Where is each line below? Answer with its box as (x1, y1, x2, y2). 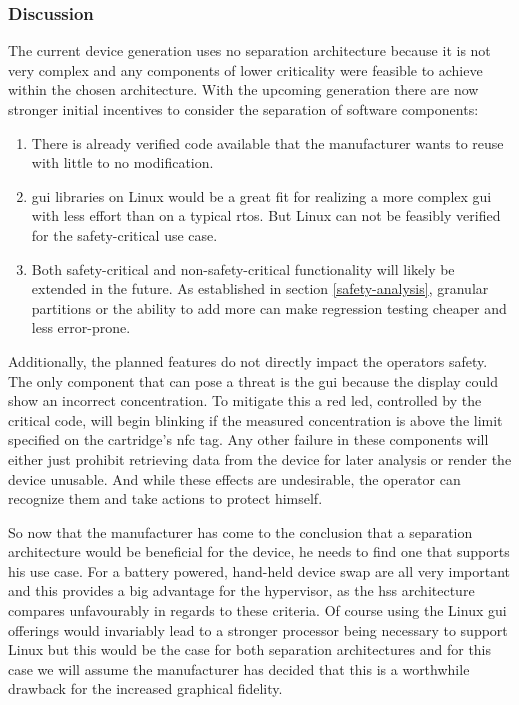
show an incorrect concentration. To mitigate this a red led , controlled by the (8, 390, 482, 411)
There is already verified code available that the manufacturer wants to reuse (31, 132, 504, 153)
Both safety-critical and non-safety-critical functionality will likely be (31, 258, 455, 279)
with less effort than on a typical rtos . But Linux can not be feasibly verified (31, 205, 501, 226)
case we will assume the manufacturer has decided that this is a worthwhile (8, 658, 470, 679)
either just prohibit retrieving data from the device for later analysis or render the (8, 448, 512, 469)
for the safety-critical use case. (31, 224, 218, 245)
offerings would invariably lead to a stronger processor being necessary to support (8, 619, 508, 640)
